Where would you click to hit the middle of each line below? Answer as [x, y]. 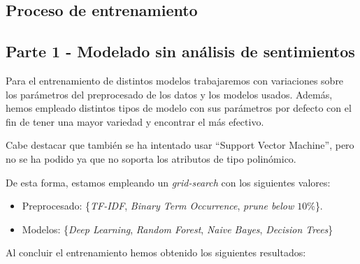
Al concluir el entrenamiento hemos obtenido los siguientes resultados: [156, 252]
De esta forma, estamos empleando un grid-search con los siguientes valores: [168, 182]
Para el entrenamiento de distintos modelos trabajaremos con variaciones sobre [175, 80]
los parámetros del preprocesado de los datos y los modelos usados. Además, [169, 94]
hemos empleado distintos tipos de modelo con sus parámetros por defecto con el [179, 108]
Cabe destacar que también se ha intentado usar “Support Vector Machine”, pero [180, 145]
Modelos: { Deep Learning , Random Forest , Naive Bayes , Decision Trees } [178, 229]
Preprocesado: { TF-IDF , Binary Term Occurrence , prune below [158, 206]
